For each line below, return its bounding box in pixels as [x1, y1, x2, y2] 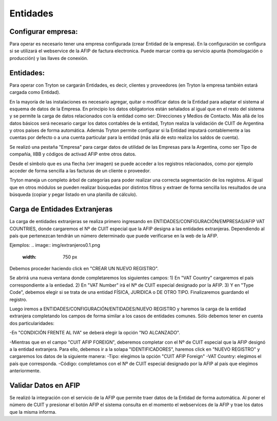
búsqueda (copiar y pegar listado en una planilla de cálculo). [9, 191, 137, 197]
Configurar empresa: [9, 27, 78, 36]
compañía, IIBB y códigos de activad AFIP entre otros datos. [9, 151, 136, 157]
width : [22, 254, 37, 260]
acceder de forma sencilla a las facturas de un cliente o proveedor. [9, 168, 151, 174]
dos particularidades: [9, 320, 55, 326]
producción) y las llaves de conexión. [9, 55, 88, 61]
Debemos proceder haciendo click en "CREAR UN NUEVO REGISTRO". [9, 266, 159, 272]
